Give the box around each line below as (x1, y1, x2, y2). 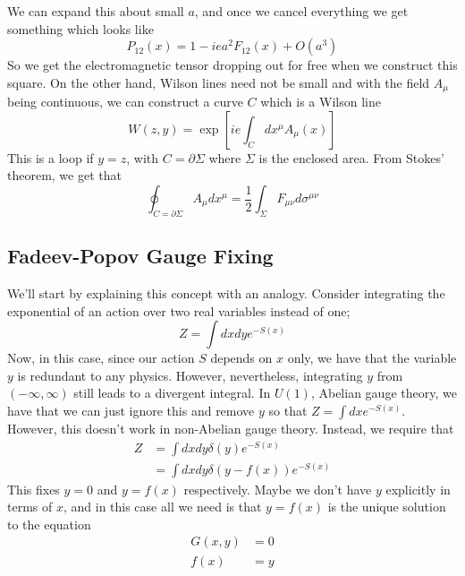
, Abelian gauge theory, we (310, 383, 457, 402)
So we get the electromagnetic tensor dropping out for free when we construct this (7, 56, 458, 74)
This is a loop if (7, 148, 94, 167)
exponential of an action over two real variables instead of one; (7, 301, 351, 320)
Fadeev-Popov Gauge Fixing (7, 242, 274, 270)
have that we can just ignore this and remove (7, 400, 255, 419)
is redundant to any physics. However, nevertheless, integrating (17, 365, 363, 384)
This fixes (7, 479, 60, 498)
